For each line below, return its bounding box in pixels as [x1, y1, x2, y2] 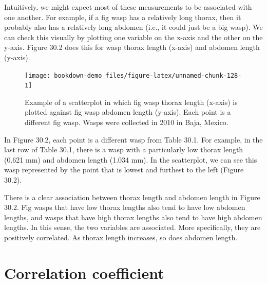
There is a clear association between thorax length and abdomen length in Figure [4, 191, 260, 202]
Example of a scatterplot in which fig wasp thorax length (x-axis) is [25, 96, 238, 107]
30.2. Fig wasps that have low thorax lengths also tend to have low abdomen [4, 202, 245, 213]
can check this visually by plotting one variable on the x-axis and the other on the [4, 31, 263, 42]
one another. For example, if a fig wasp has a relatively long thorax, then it [4, 11, 241, 22]
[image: [25, 72, 51, 79]
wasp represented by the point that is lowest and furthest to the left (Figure [4, 164, 244, 175]
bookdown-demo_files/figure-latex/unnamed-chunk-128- [54, 72, 242, 79]
